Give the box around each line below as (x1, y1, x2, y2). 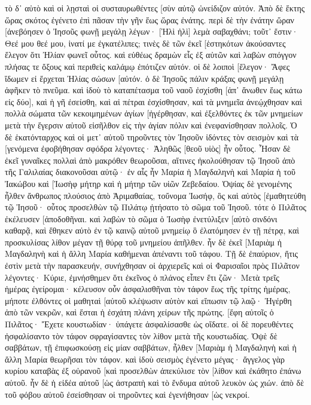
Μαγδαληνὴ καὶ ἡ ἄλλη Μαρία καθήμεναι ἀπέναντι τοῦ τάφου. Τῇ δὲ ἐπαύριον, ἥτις (5, 247, 298, 260)
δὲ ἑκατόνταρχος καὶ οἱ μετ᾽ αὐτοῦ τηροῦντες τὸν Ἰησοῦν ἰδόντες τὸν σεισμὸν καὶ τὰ (5, 130, 299, 143)
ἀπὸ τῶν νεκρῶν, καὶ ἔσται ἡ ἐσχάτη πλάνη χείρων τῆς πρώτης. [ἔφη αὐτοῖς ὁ (5, 306, 274, 318)
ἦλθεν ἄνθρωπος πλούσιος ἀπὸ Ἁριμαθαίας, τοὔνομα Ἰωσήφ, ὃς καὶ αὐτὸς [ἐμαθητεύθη (5, 189, 306, 201)
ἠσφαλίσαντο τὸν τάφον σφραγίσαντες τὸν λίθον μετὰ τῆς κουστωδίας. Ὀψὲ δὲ (5, 329, 278, 342)
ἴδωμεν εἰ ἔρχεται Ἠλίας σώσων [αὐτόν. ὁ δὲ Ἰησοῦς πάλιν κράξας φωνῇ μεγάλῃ (5, 72, 284, 84)
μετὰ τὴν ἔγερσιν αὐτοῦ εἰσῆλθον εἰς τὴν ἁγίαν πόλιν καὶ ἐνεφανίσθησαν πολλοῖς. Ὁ (5, 118, 297, 131)
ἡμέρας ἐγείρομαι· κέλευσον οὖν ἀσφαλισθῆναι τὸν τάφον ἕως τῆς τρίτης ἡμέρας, (5, 283, 291, 295)
